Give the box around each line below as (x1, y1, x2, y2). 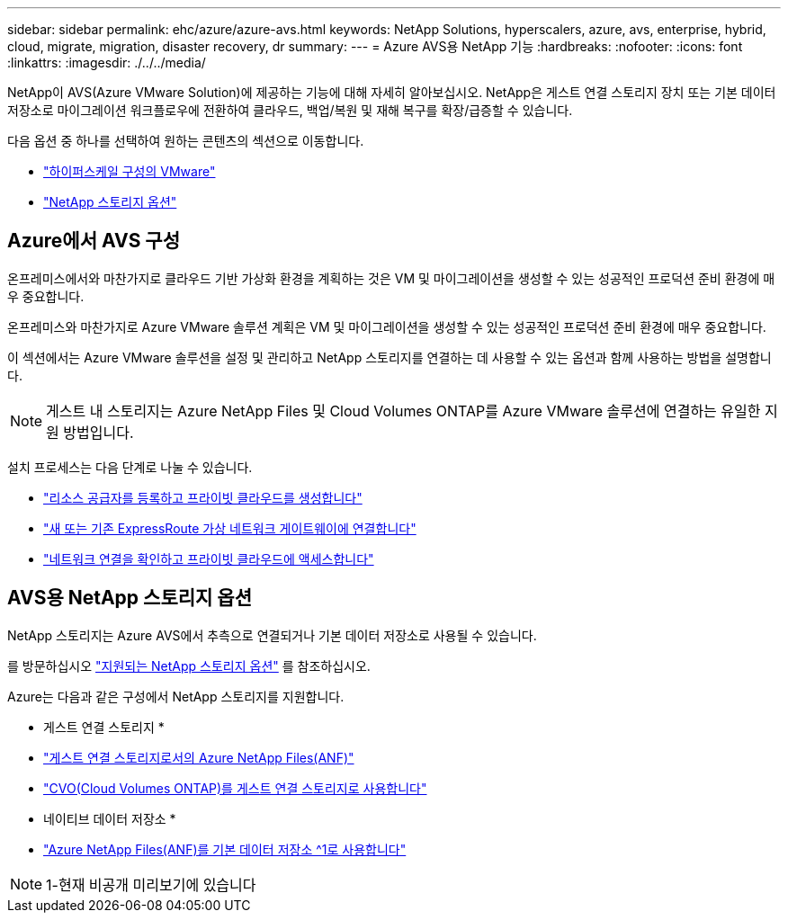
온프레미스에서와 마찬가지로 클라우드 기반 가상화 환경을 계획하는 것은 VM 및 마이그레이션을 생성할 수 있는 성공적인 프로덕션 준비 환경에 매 (7, 270, 775, 286)
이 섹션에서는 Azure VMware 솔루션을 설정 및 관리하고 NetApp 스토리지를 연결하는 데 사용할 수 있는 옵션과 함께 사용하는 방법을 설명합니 (7, 349, 772, 365)
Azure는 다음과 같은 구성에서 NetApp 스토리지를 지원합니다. (7, 688, 345, 704)
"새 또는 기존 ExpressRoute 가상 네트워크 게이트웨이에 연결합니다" (43, 520, 416, 536)
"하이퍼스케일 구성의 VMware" (43, 164, 216, 179)
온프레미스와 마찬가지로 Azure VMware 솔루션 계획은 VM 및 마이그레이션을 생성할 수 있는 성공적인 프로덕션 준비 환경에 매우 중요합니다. (7, 318, 766, 335)
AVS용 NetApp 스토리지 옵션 (7, 586, 252, 610)
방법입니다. (63, 423, 134, 442)
